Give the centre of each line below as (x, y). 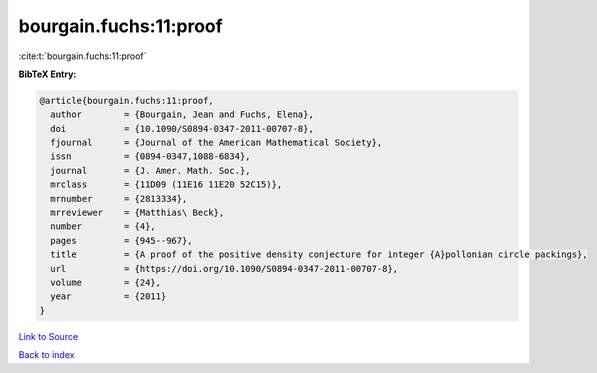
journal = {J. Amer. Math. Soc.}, (150, 170)
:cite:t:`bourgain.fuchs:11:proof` (82, 56)
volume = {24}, (106, 282)
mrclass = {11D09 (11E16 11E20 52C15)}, (166, 184)
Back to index (46, 355)
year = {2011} (108, 296)
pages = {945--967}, (122, 240)
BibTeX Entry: (47, 74)
